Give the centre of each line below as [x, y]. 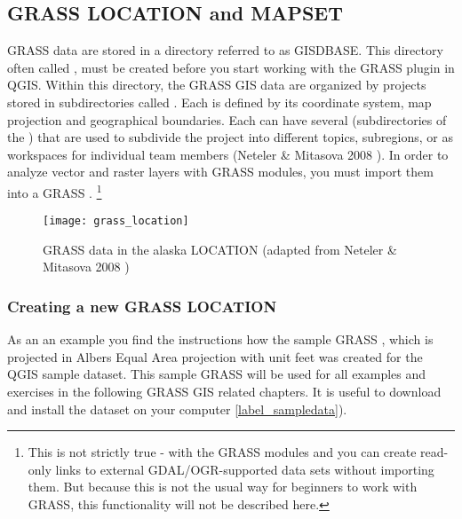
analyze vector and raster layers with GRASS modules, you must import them [220, 172]
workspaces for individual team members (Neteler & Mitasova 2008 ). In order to [228, 154]
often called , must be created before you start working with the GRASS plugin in [231, 67]
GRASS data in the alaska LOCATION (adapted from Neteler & [220, 249]
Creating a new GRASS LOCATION [142, 306]
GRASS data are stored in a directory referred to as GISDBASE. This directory [225, 50]
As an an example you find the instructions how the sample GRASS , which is [220, 339]
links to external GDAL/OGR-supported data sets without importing [245, 469]
